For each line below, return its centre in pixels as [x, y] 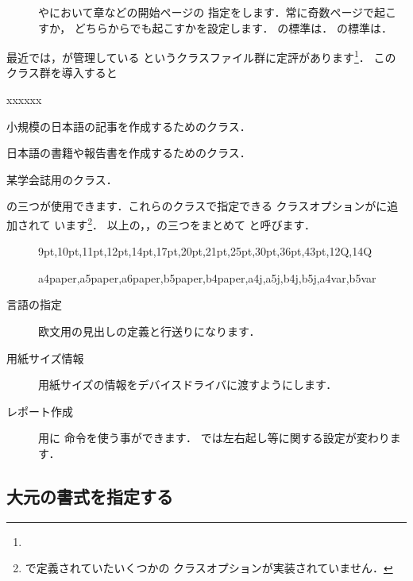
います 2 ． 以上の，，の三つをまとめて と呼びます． [185, 223]
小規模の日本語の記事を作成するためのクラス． [129, 126]
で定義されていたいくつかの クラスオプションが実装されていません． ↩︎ [209, 568]
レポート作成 [40, 411]
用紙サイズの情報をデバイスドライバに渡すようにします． [188, 385]
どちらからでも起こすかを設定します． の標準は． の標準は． [233, 27]
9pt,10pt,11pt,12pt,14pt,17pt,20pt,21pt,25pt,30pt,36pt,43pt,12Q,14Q [205, 251]
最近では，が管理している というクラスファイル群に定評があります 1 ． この [201, 56]
